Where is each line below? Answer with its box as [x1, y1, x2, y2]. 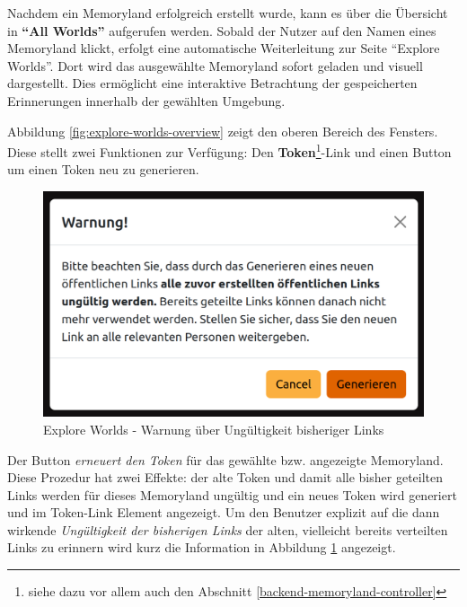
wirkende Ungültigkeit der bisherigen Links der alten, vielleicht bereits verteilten [7, 520, 448, 539]
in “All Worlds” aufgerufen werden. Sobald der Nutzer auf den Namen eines [7, 21, 436, 40]
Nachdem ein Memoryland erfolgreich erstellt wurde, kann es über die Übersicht [7, 4, 448, 22]
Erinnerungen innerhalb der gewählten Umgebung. [7, 91, 286, 110]
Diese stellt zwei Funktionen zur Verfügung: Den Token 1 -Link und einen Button [7, 140, 452, 161]
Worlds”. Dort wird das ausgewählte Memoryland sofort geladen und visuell [7, 56, 423, 75]
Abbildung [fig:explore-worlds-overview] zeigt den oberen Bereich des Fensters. [7, 121, 438, 140]
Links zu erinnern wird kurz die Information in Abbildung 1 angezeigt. [7, 538, 396, 557]
